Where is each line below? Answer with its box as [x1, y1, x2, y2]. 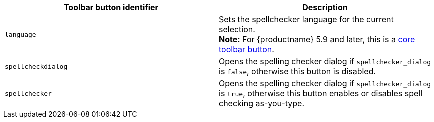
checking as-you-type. [219, 98, 305, 108]
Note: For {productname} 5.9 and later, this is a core [219, 34, 415, 44]
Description [302, 2, 348, 12]
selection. [219, 24, 255, 34]
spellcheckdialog [5, 62, 68, 70]
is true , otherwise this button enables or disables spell [219, 88, 423, 98]
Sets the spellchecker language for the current [219, 14, 394, 24]
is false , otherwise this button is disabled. [219, 66, 376, 76]
